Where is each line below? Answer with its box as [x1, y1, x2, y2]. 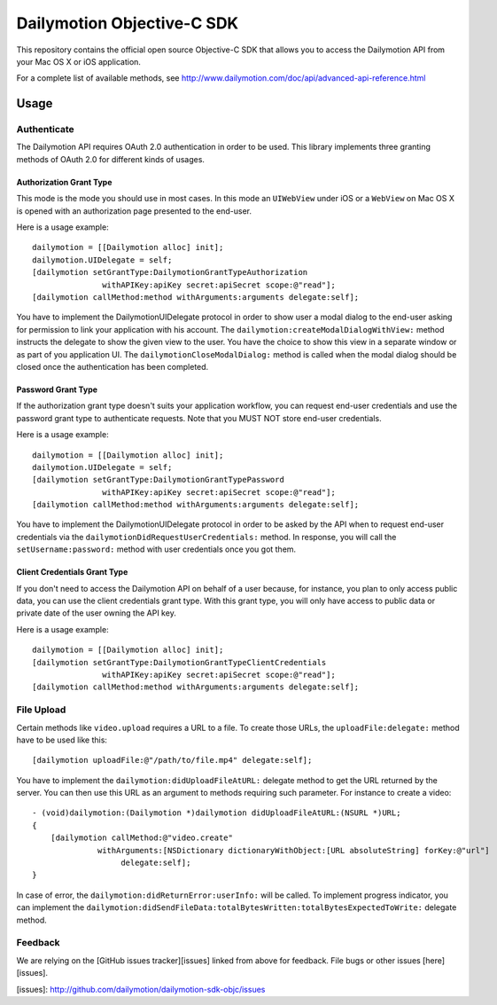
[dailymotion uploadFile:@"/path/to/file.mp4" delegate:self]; [32, 755, 313, 766]
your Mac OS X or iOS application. [16, 56, 142, 67]
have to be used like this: [16, 734, 108, 745]
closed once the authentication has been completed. [16, 361, 209, 372]
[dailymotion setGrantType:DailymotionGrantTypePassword [32, 475, 285, 485]
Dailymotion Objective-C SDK [16, 13, 239, 33]
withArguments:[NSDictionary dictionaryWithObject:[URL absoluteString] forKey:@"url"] [97, 845, 491, 855]
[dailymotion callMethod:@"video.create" [50, 833, 234, 843]
